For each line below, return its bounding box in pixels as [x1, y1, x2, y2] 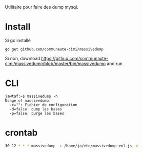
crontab [5, 127, 38, 138]
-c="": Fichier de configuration [9, 102, 78, 107]
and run [106, 61, 123, 66]
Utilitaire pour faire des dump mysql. [5, 4, 79, 10]
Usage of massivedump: [5, 98, 51, 103]
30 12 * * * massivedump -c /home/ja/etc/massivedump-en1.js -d [5, 143, 139, 148]
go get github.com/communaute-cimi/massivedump [5, 46, 104, 52]
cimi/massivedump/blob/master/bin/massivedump [5, 61, 106, 66]
